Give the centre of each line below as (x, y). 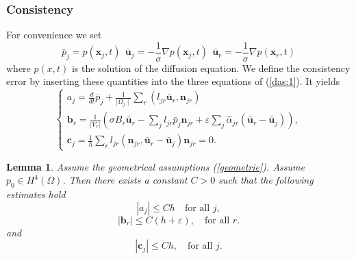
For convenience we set (54, 35)
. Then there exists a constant (125, 180)
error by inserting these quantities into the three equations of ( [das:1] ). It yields (173, 81)
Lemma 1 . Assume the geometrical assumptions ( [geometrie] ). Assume (155, 166)
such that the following (266, 180)
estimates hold (36, 194)
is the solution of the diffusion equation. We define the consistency (211, 67)
